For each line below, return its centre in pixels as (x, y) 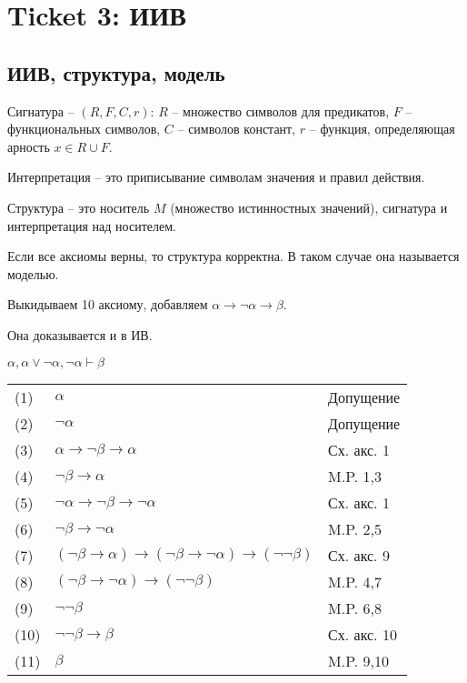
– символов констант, (237, 129)
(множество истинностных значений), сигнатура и (309, 207)
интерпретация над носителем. (92, 225)
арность (29, 146)
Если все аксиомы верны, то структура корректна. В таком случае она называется (233, 256)
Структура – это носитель (79, 207)
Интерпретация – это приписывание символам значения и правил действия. (216, 177)
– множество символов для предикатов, (281, 110)
